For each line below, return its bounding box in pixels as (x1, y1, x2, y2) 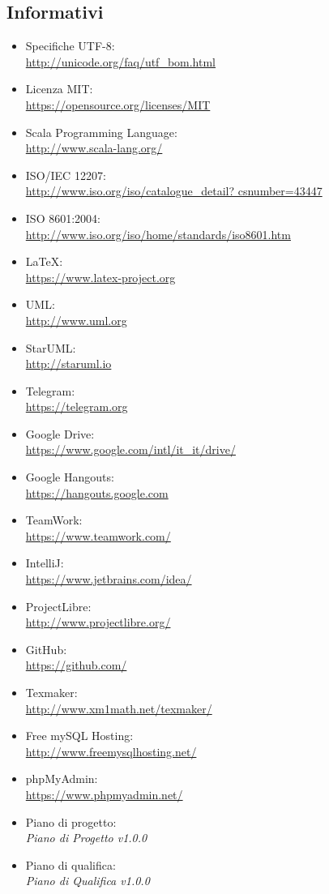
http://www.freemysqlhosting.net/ (25, 742, 197, 759)
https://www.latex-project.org (25, 268, 176, 285)
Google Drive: (25, 425, 95, 442)
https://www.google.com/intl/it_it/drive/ (25, 441, 236, 458)
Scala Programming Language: (25, 123, 177, 140)
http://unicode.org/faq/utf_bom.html (25, 53, 216, 70)
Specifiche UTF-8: (25, 37, 115, 54)
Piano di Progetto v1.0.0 (25, 829, 147, 846)
